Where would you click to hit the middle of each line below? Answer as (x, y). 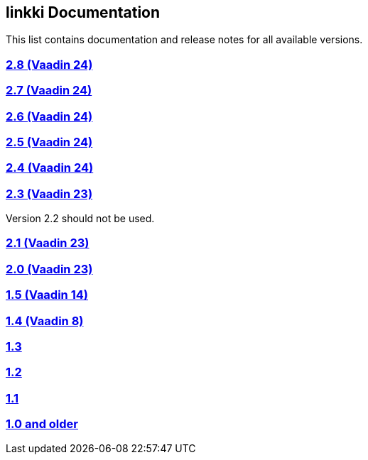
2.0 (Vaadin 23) (49, 269)
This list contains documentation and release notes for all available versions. (184, 40)
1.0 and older (42, 424)
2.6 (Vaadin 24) (49, 116)
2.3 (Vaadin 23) (49, 193)
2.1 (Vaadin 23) (48, 243)
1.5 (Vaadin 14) (47, 295)
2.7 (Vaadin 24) (49, 91)
